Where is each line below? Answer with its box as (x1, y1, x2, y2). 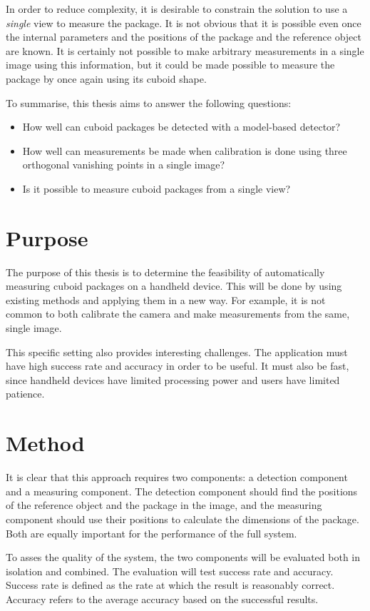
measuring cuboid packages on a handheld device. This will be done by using (6, 278, 342, 293)
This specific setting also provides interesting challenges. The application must (6, 344, 348, 359)
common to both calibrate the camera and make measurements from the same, (6, 306, 350, 321)
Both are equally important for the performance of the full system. (6, 525, 297, 540)
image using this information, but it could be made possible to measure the (6, 57, 335, 72)
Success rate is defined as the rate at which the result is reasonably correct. (6, 577, 335, 592)
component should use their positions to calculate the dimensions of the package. (6, 511, 359, 526)
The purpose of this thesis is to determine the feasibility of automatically (6, 264, 325, 279)
